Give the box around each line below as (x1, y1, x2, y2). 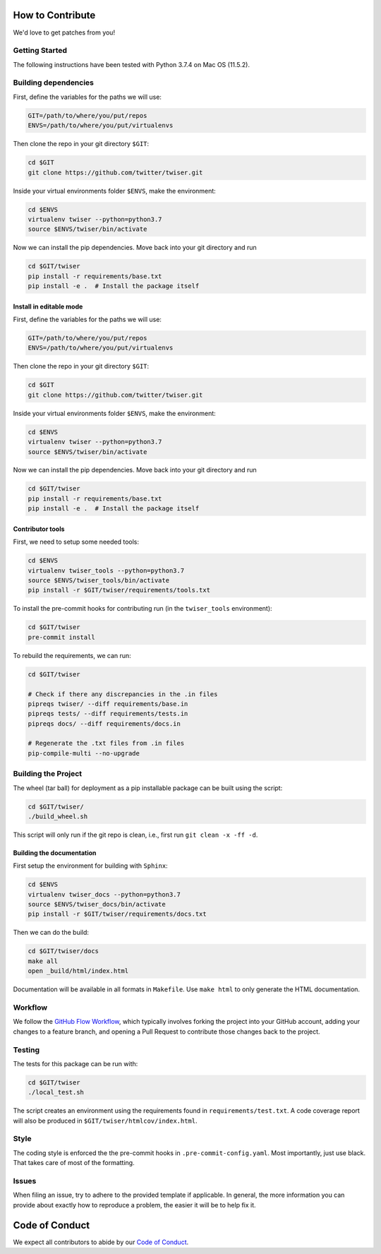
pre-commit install (28, 633, 95, 641)
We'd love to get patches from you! (13, 28, 116, 37)
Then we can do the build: (13, 928, 90, 937)
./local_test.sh (28, 1088, 85, 1097)
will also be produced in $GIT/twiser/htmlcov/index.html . (13, 1116, 198, 1125)
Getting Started (13, 46, 67, 56)
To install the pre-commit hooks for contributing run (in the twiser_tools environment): (13, 604, 272, 613)
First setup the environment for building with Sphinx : (13, 861, 169, 870)
